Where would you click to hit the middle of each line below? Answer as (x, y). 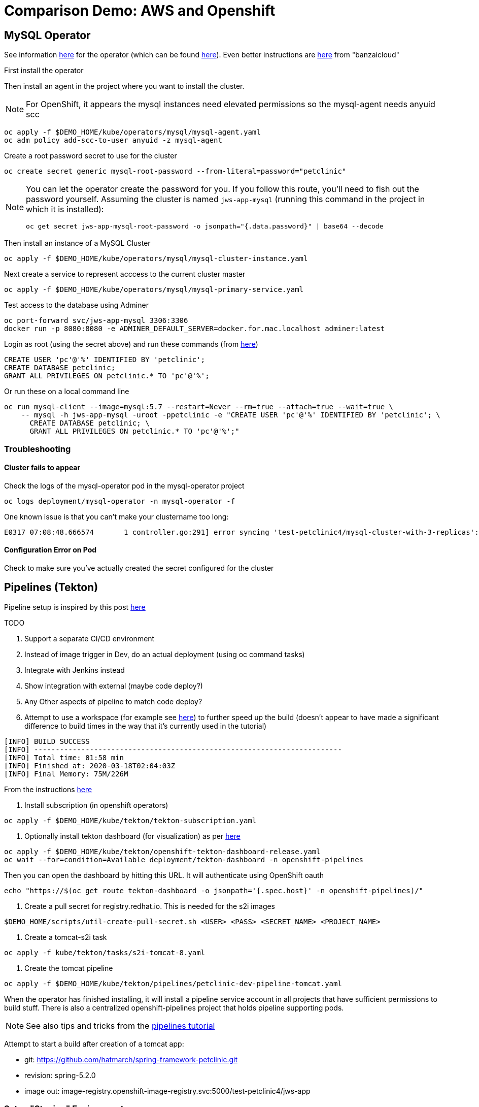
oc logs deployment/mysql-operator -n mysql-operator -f (120, 501)
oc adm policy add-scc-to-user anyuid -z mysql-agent (113, 140)
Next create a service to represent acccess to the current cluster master (125, 274)
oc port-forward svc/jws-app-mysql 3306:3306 (96, 321)
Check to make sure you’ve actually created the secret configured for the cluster (139, 568)
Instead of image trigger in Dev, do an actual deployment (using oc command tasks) (165, 654)
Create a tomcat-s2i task (66, 937)
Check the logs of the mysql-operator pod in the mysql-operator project (124, 485)
